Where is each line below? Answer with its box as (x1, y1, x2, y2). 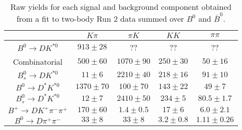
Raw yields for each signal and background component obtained (10, 1, 232, 12)
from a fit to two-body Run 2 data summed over (16, 12, 184, 24)
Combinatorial (13, 55, 63, 67)
